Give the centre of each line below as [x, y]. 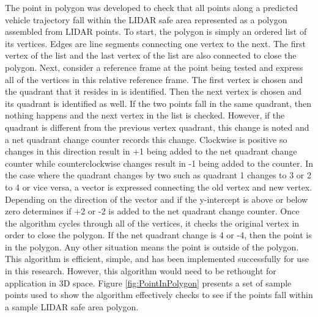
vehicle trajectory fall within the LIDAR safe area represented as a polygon [146, 19]
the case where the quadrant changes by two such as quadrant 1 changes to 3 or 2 [158, 175]
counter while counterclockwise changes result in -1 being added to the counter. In [159, 163]
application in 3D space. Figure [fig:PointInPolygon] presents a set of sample [148, 282]
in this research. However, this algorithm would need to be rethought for [141, 271]
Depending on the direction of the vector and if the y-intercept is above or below [157, 199]
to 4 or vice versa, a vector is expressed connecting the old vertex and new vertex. [159, 187]
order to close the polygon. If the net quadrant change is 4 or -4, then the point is [158, 235]
